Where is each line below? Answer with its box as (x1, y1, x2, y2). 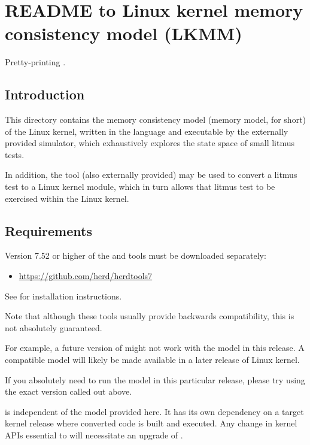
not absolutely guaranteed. (5, 321, 102, 334)
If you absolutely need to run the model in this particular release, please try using (5, 373, 305, 386)
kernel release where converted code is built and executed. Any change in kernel (5, 417, 297, 429)
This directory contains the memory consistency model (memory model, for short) (5, 113, 306, 126)
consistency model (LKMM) (5, 21, 242, 46)
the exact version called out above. (5, 385, 132, 398)
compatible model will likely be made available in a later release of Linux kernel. (5, 353, 300, 366)
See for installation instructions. (5, 289, 122, 302)
